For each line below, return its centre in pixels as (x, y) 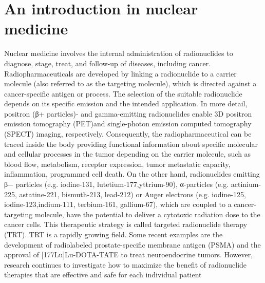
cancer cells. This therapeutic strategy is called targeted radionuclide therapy (126, 224)
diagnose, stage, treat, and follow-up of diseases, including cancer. (108, 63)
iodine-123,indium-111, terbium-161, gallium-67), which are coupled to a (118, 204)
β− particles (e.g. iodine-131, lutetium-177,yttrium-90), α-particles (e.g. (117, 184)
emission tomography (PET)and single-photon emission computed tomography (128, 124)
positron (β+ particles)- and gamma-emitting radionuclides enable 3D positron (128, 113)
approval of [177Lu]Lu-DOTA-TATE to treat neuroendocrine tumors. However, (129, 254)
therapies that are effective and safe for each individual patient (103, 275)
